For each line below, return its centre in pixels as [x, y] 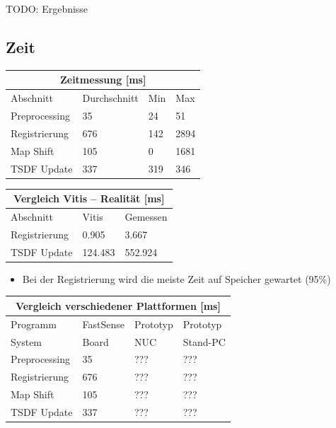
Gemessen [146, 216]
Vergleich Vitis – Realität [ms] [89, 198]
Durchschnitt [110, 98]
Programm [34, 324]
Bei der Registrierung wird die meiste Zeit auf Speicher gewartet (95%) [176, 278]
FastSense [103, 324]
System [27, 341]
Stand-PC [204, 341]
